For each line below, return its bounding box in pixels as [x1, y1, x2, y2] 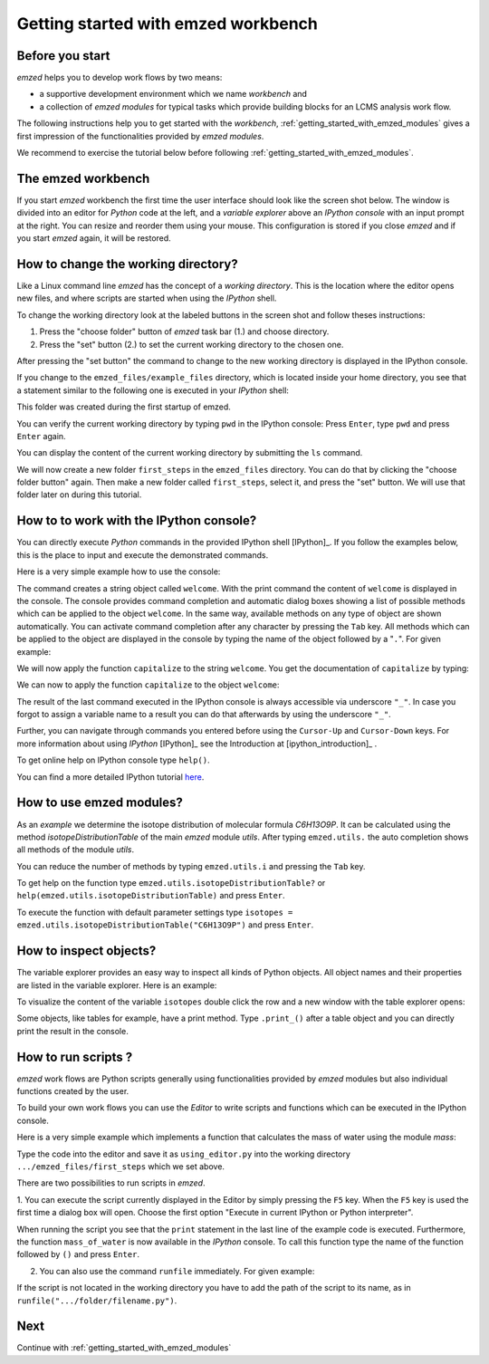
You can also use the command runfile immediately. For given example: [39, 1265, 315, 1276]
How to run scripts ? [16, 1049, 133, 1064]
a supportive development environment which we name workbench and [39, 89, 308, 100]
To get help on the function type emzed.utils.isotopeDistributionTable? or [16, 878, 326, 889]
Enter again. [16, 430, 67, 441]
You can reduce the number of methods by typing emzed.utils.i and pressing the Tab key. [16, 860, 366, 871]
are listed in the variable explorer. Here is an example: [16, 979, 217, 991]
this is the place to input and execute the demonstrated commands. [16, 549, 269, 561]
